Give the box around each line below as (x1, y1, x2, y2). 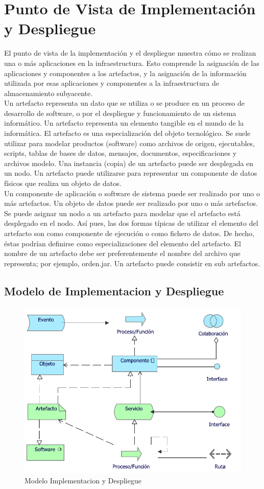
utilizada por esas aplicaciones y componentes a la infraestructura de (4, 78, 219, 88)
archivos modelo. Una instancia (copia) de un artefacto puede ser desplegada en (4, 157, 254, 168)
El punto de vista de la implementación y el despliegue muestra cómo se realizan (4, 48, 256, 58)
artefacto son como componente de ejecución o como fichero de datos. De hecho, (4, 228, 254, 238)
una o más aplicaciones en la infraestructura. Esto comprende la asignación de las (4, 57, 259, 68)
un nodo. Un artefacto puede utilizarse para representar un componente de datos (4, 168, 257, 178)
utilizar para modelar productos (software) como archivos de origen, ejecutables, (4, 137, 255, 148)
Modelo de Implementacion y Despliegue (4, 283, 224, 298)
